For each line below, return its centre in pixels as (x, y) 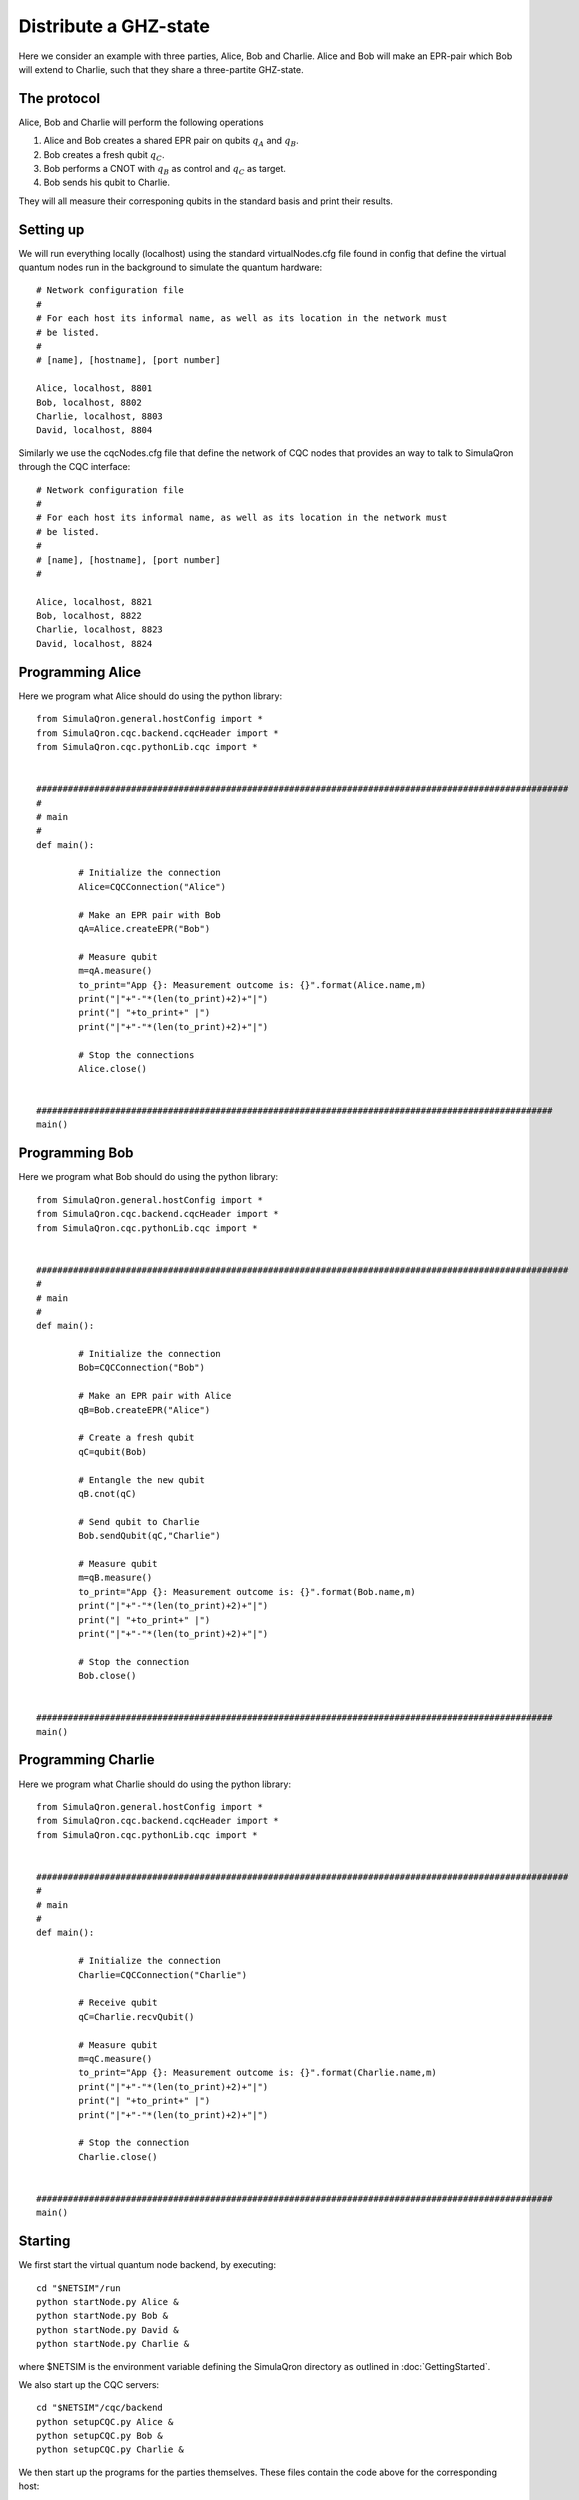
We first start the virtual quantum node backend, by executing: (147, 2265)
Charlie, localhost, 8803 (100, 416)
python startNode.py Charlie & (113, 2344)
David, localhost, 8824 (94, 643)
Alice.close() (113, 1068)
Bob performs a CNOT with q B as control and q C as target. (165, 170)
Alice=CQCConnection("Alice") (152, 886)
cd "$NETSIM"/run (78, 2288)
